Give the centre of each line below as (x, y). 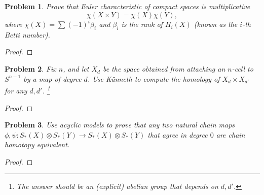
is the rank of (142, 24)
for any (16, 90)
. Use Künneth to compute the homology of (154, 78)
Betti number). (27, 34)
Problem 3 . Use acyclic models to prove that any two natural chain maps (120, 125)
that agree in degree (178, 134)
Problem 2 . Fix (30, 69)
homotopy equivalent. (37, 144)
